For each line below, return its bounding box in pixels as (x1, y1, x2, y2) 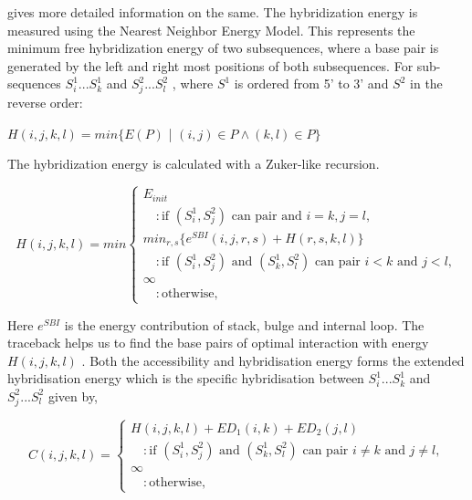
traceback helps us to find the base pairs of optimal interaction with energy (7, 333, 429, 352)
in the (410, 74, 443, 93)
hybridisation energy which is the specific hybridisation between (7, 369, 364, 388)
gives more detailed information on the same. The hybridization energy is (7, 3, 418, 21)
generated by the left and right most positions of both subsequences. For (7, 56, 414, 75)
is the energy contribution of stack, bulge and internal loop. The (64, 315, 425, 334)
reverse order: (7, 93, 83, 112)
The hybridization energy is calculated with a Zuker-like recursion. (7, 154, 380, 173)
